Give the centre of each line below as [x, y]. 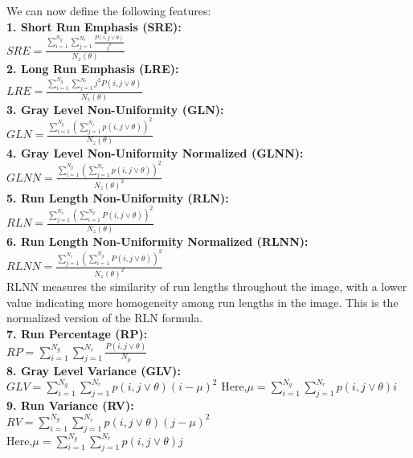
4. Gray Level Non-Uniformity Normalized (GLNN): [155, 152]
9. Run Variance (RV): [70, 405]
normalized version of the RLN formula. [105, 318]
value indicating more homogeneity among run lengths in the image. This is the [202, 302]
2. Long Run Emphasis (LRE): [93, 69]
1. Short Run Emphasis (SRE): [94, 26]
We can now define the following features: [109, 10]
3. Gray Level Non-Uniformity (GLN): [115, 109]
